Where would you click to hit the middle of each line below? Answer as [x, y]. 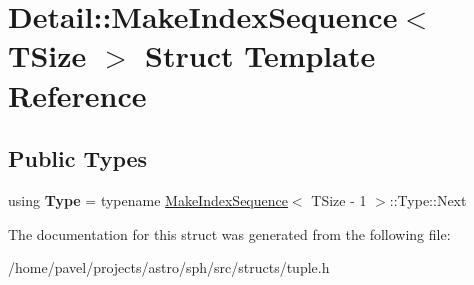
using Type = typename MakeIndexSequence [148, 199]
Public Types [78, 158]
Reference [77, 94]
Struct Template [260, 55]
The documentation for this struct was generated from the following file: [229, 233]
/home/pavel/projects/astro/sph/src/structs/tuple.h [169, 267]
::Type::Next [428, 199]
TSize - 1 [339, 199]
